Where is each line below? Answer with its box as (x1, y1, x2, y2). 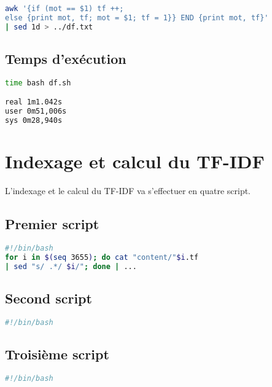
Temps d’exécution (5, 49, 126, 68)
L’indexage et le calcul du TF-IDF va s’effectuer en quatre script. (5, 184, 251, 197)
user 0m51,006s (5, 107, 67, 116)
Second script (5, 288, 92, 307)
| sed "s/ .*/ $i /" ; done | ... (5, 262, 137, 271)
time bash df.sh (5, 78, 71, 87)
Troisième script (5, 345, 109, 363)
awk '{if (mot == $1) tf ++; (5, 4, 124, 13)
